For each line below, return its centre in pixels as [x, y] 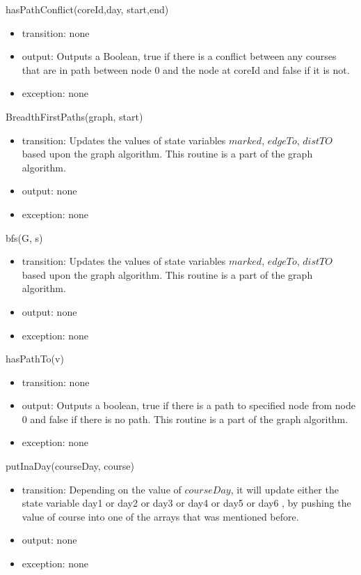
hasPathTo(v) [35, 359]
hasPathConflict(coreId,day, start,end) [87, 9]
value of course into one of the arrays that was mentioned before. [160, 516]
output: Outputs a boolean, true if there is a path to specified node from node [188, 405]
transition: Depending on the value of [102, 489]
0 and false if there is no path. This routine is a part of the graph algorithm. [185, 419]
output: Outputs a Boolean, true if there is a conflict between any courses [179, 56]
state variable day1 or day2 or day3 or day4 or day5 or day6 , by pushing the [186, 503]
